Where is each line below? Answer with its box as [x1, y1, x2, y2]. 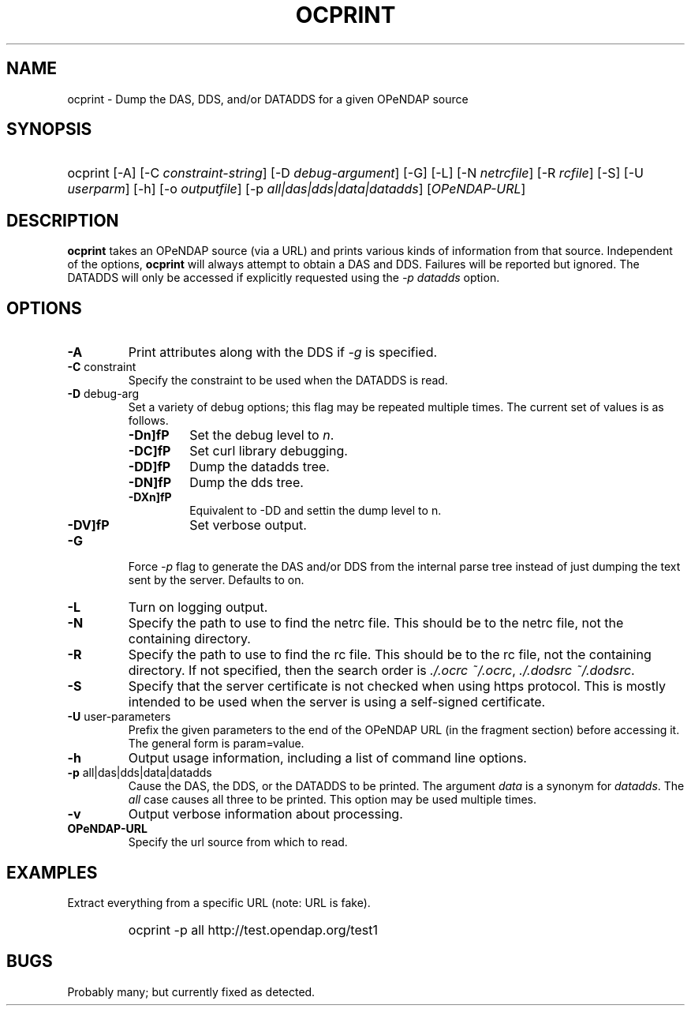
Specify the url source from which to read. [128, 835, 348, 849]
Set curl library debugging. [189, 443, 348, 459]
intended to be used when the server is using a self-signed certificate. [128, 694, 546, 710]
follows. [128, 414, 169, 428]
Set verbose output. [189, 517, 307, 534]
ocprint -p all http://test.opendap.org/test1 [128, 921, 378, 938]
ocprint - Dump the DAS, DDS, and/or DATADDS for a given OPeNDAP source [67, 92, 469, 106]
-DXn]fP [128, 490, 172, 504]
